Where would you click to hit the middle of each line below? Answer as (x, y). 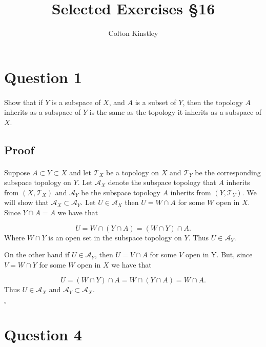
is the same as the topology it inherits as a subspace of (176, 112)
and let (80, 172)
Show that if (24, 102)
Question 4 (43, 334)
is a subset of (156, 102)
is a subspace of (76, 102)
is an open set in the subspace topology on (115, 237)
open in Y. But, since (219, 254)
